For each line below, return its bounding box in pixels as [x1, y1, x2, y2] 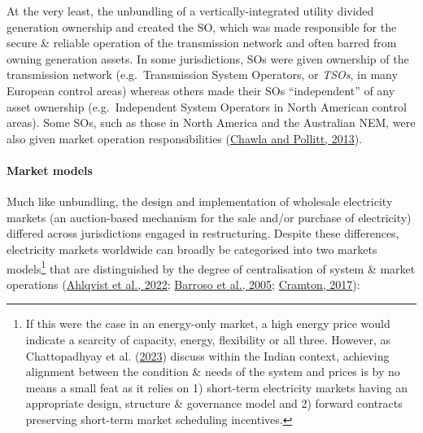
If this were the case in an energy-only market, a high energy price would [25, 315, 390, 332]
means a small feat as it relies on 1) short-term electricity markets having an [25, 378, 408, 396]
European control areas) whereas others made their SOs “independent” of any [7, 81, 395, 98]
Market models [7, 161, 93, 178]
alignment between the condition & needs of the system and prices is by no [25, 363, 400, 380]
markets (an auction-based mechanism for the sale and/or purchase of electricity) [7, 208, 412, 225]
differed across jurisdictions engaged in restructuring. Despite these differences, [7, 225, 399, 242]
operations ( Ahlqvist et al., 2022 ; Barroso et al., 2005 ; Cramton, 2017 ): [7, 275, 360, 292]
